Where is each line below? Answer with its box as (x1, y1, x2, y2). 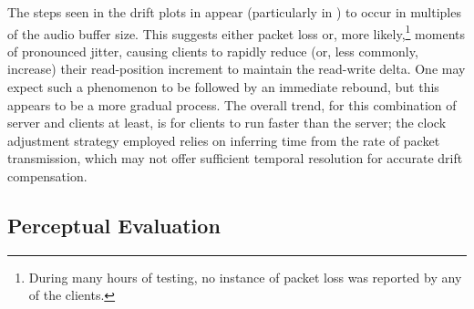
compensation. (7, 167, 88, 185)
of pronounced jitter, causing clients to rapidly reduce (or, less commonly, (7, 41, 418, 60)
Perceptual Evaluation (7, 211, 221, 239)
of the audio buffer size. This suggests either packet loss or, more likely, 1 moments (7, 21, 465, 43)
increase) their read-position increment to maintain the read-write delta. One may (7, 59, 466, 78)
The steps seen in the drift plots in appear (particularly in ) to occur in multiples (7, 3, 461, 21)
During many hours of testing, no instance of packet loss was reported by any (28, 267, 462, 286)
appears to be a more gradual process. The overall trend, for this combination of (7, 95, 457, 114)
